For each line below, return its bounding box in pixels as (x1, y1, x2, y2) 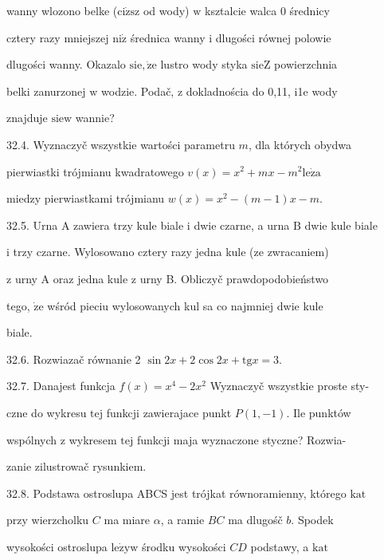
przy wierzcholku (6, 511, 89, 528)
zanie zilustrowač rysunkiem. (6, 458, 147, 475)
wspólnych (6, 431, 57, 448)
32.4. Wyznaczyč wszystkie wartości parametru (6, 136, 235, 152)
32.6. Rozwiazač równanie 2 (6, 350, 141, 367)
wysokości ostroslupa (6, 538, 108, 554)
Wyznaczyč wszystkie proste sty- (210, 377, 370, 394)
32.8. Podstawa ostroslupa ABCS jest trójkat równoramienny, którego (6, 484, 347, 501)
